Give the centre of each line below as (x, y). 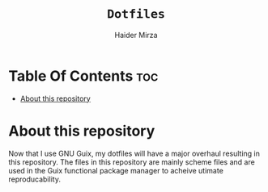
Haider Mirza (136, 35)
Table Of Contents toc (83, 76)
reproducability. (34, 179)
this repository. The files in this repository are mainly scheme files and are (132, 162)
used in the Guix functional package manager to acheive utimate (116, 170)
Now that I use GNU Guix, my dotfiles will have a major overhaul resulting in (134, 153)
